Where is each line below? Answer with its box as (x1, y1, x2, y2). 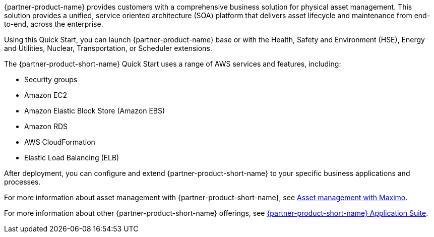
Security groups (24, 75, 78, 84)
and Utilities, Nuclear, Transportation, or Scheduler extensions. (4, 44, 212, 52)
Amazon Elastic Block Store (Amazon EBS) (24, 106, 165, 115)
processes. (4, 177, 41, 186)
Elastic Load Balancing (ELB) (24, 153, 119, 162)
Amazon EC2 (24, 91, 68, 99)
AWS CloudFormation (24, 138, 95, 146)
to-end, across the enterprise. (4, 20, 103, 28)
